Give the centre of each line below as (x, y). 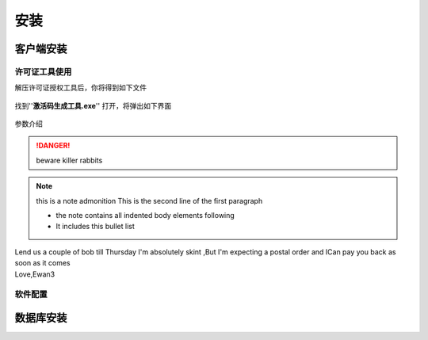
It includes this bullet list (95, 227)
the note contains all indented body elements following (145, 216)
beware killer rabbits (69, 160)
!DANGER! (53, 146)
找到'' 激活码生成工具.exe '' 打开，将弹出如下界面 (93, 105)
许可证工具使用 (43, 71)
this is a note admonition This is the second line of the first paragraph (149, 201)
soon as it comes (42, 263)
